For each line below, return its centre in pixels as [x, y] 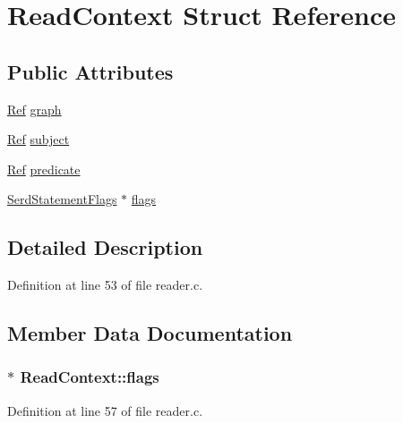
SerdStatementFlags [62, 199]
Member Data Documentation [150, 333]
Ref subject [39, 139]
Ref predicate [44, 169]
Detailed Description [105, 247]
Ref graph [34, 109]
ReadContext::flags [90, 377]
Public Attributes [90, 71]
